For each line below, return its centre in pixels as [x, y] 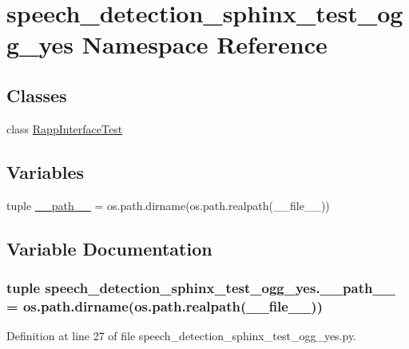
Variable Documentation [109, 248]
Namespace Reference [204, 44]
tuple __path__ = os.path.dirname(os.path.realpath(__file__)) [168, 205]
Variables [46, 171]
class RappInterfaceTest [65, 128]
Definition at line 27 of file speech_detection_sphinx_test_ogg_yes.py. [182, 336]
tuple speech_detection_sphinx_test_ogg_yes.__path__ [201, 287]
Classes [37, 95]
